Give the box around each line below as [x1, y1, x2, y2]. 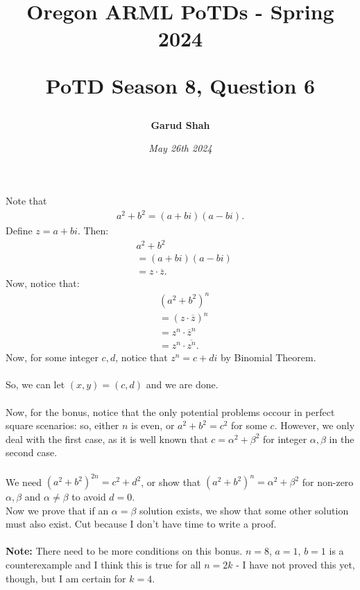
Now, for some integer [6, 350, 98, 365]
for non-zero [302, 474, 354, 489]
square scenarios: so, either [6, 418, 119, 433]
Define [6, 223, 33, 238]
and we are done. [146, 377, 218, 392]
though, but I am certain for [6, 571, 126, 585]
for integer [263, 431, 307, 446]
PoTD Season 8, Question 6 [45, 71, 316, 99]
